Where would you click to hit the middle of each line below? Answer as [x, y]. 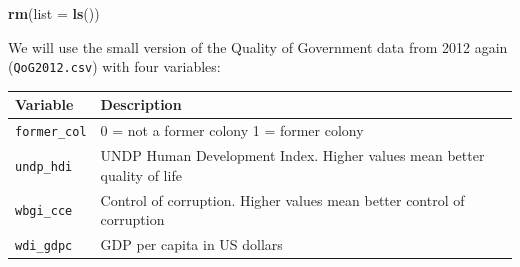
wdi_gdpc [44, 245]
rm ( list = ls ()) [54, 13]
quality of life [141, 174]
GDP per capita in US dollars [191, 244]
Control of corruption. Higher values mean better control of [282, 199]
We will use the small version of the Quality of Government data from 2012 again [258, 46]
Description [141, 104]
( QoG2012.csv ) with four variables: [114, 66]
